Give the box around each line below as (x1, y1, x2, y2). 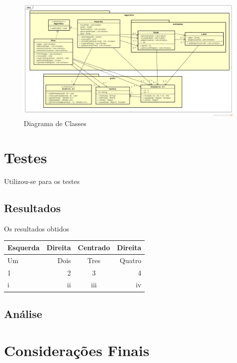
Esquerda (7, 242, 40, 252)
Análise (4, 306, 42, 321)
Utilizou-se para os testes (4, 176, 80, 186)
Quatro (119, 255, 142, 265)
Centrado (78, 242, 110, 252)
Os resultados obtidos (4, 223, 69, 233)
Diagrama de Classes (24, 118, 86, 129)
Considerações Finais (4, 340, 150, 360)
